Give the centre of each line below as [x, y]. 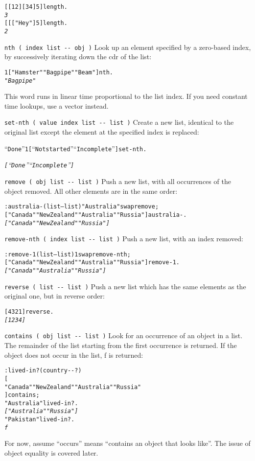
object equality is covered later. [51, 453]
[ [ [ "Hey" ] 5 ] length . [36, 23]
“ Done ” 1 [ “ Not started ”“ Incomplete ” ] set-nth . [76, 148]
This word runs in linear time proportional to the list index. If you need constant [126, 96]
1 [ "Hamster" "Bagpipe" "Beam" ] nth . [59, 72]
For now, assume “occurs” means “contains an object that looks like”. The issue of [127, 443]
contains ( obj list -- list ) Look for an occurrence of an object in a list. [124, 335]
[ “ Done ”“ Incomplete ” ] [39, 165]
